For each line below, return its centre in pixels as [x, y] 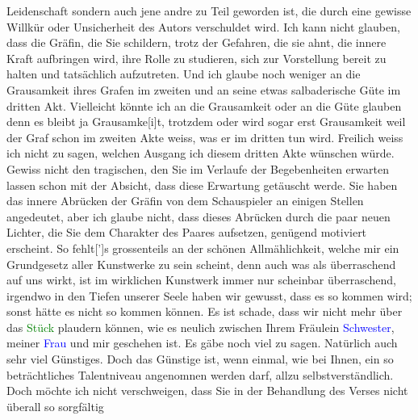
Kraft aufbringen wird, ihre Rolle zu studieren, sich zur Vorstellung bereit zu [196, 58]
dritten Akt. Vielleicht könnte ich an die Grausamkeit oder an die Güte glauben [204, 105]
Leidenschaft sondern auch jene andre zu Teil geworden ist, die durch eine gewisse [209, 10]
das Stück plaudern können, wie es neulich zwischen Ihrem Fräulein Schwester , [201, 327]
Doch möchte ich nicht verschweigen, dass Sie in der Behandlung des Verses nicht [207, 391]
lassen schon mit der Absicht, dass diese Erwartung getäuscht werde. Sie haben [202, 185]
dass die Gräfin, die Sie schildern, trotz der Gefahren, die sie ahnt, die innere [196, 42]
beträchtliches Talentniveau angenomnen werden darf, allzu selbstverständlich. [200, 374]
